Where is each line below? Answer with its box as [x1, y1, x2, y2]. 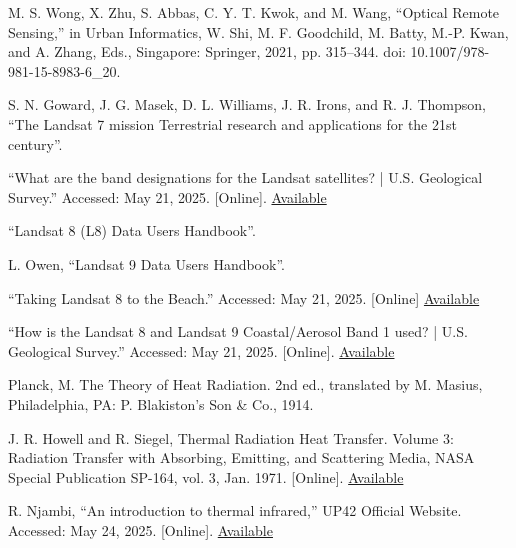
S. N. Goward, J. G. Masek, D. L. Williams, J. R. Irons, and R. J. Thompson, [8, 94, 486, 115]
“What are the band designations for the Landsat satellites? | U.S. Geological [8, 167, 483, 188]
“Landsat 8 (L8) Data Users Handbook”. [8, 220, 256, 241]
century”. [8, 133, 63, 154]
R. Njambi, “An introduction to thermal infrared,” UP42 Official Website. [8, 500, 462, 521]
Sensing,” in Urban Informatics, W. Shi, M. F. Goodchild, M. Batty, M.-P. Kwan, [8, 21, 509, 42]
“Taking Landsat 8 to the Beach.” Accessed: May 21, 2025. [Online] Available [8, 287, 480, 308]
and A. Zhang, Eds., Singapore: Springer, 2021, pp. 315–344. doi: [8, 41, 406, 62]
